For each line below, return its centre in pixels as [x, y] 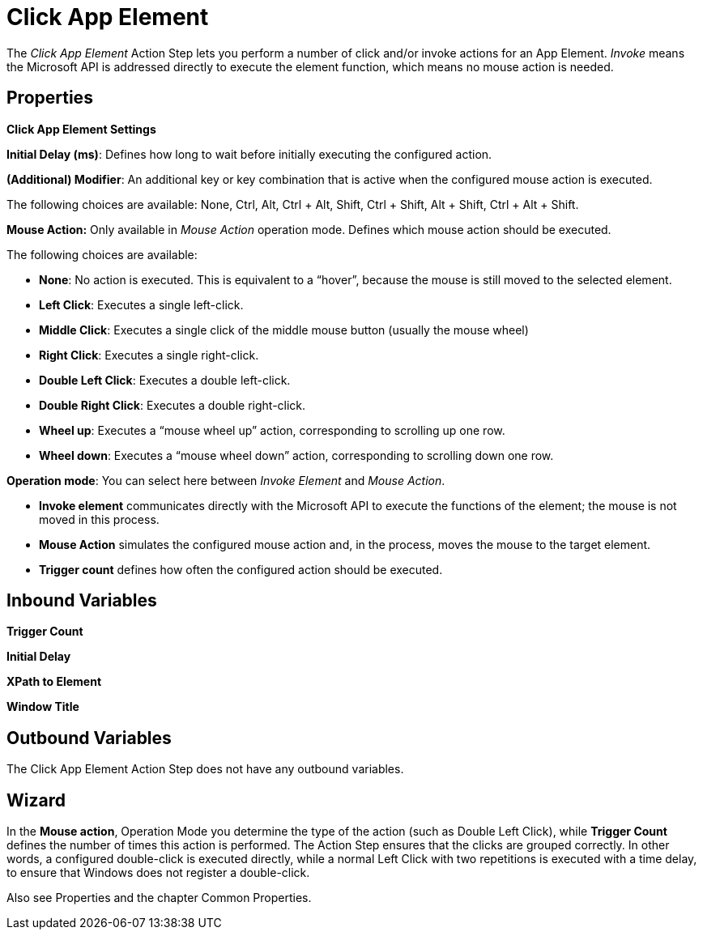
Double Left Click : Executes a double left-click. [165, 380]
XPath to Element [54, 682]
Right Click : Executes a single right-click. [149, 355]
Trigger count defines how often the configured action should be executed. [241, 569]
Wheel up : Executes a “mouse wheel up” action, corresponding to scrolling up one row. [272, 430]
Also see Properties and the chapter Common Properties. [159, 898]
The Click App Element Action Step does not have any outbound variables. [205, 769]
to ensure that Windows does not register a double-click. [158, 873]
